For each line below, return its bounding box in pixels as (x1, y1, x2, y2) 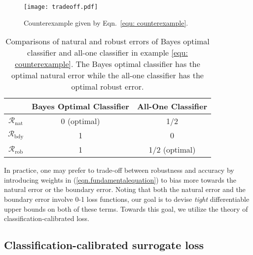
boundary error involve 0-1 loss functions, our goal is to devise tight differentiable (4, 194, 250, 204)
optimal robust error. (71, 81, 144, 93)
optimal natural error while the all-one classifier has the (11, 69, 204, 81)
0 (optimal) (61, 115, 100, 127)
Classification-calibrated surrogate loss (4, 237, 204, 253)
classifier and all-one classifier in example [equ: (27, 47, 188, 59)
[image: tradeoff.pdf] (24, 3, 98, 10)
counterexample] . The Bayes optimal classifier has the (15, 58, 200, 70)
